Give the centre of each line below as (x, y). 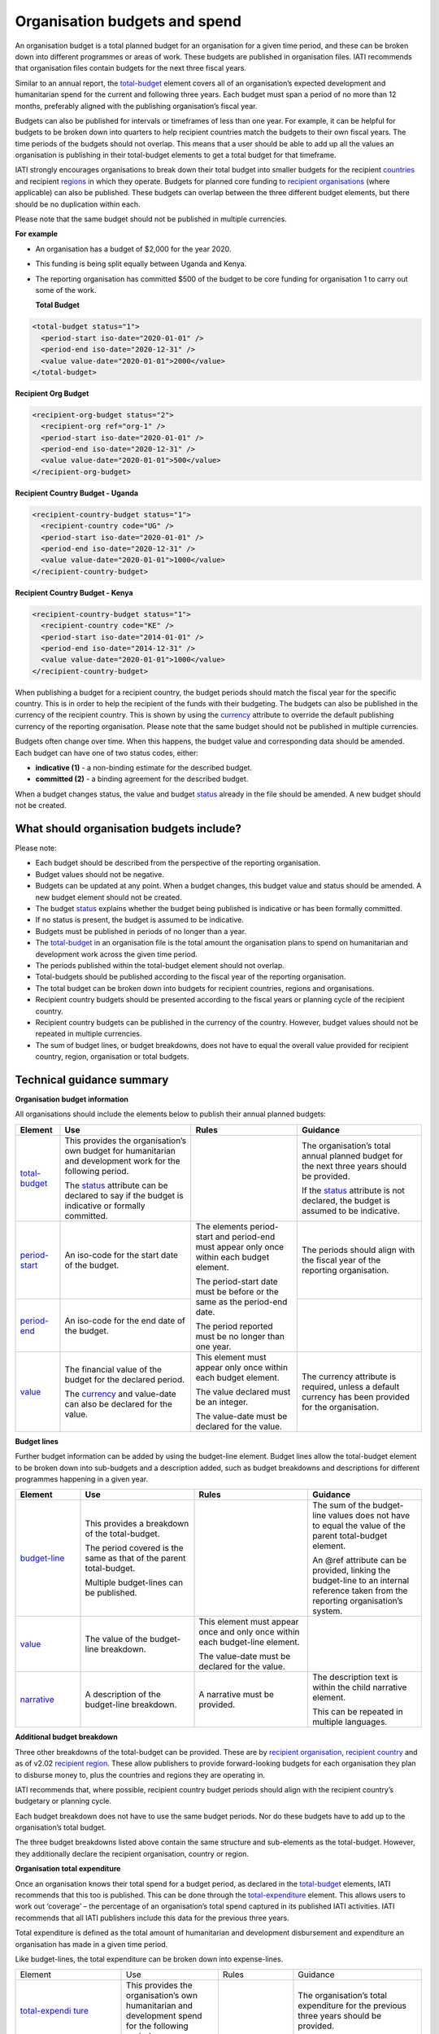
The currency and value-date (120, 1394)
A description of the (123, 1695)
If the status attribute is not (353, 1190)
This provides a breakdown (137, 1524)
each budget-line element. (249, 1642)
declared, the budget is (346, 1200)
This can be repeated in (358, 1712)
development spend (164, 2016)
